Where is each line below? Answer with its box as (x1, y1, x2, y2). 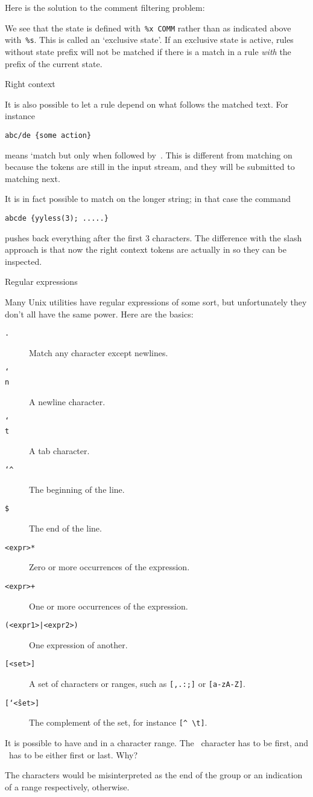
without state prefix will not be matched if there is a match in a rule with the (5, 45, 291, 57)
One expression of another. (29, 638, 128, 651)
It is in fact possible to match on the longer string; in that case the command (5, 192, 291, 205)
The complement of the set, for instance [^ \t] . (29, 716, 207, 729)
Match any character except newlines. (29, 346, 168, 359)
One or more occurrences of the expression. (29, 599, 188, 612)
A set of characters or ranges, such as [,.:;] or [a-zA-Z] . (29, 677, 245, 690)
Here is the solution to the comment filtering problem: (5, 1, 205, 13)
